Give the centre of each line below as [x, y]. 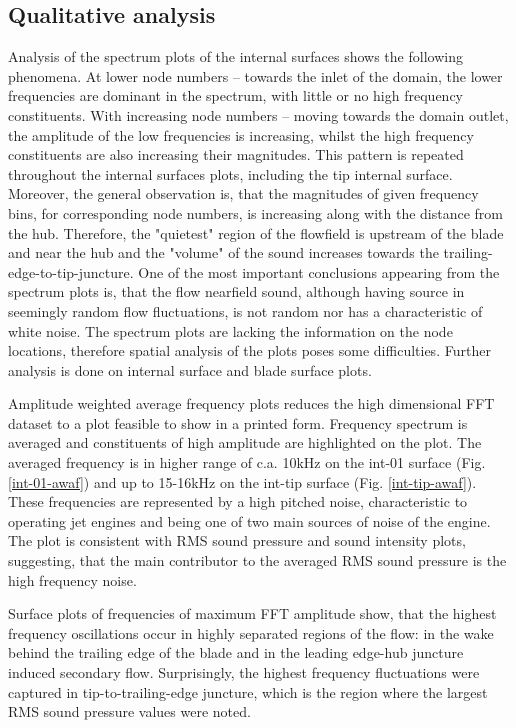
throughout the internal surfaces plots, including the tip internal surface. [230, 173]
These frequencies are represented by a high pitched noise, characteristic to [238, 501]
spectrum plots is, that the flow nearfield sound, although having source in [236, 291]
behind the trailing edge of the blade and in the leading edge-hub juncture [236, 652]
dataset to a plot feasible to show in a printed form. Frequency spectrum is [238, 422]
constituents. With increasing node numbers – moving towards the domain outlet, [258, 114]
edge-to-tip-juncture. [71, 271]
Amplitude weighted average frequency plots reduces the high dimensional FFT [251, 403]
